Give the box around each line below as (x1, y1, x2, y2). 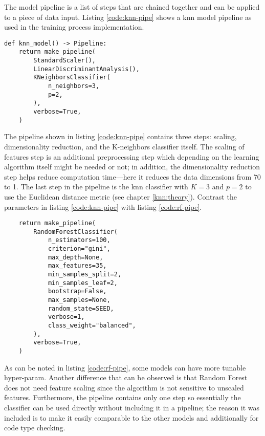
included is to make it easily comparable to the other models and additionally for (4, 412, 259, 423)
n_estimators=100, (48, 236, 111, 244)
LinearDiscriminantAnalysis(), (33, 65, 140, 73)
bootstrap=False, (48, 288, 107, 295)
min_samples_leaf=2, (48, 279, 118, 287)
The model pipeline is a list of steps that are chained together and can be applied (4, 2, 260, 12)
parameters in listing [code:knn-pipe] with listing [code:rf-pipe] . (4, 201, 202, 212)
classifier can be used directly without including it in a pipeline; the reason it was (4, 402, 260, 412)
